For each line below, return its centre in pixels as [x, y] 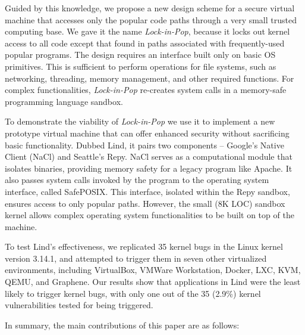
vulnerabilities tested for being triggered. [79, 305]
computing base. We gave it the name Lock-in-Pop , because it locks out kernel [147, 31]
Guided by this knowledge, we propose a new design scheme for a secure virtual [150, 8]
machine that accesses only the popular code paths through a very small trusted [151, 19]
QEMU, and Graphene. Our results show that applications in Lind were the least [153, 282]
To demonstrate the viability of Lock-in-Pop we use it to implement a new [140, 121]
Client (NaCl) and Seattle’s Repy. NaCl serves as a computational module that [149, 156]
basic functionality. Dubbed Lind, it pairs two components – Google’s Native [144, 145]
